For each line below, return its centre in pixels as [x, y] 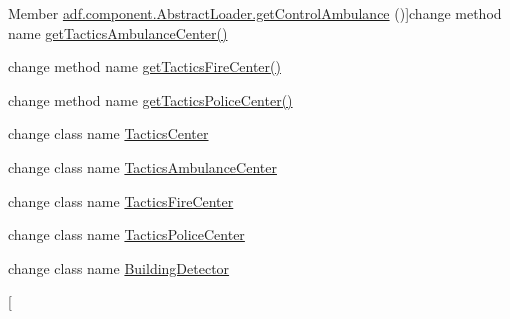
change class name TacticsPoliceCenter [126, 234]
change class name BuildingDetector [119, 267]
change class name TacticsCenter [108, 133]
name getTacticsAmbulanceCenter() [118, 32]
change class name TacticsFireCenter [121, 200]
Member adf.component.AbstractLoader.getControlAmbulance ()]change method [255, 13]
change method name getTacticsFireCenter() [144, 66]
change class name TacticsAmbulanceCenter [142, 166]
